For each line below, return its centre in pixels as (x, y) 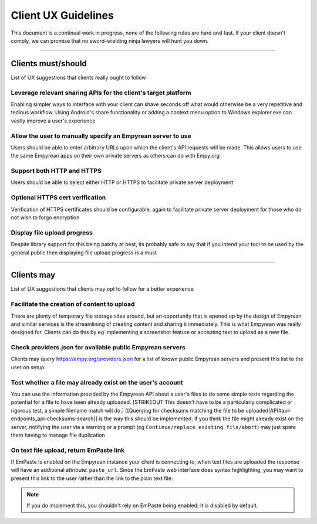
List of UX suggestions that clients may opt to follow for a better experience (102, 289)
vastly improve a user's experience (53, 121)
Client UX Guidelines (63, 15)
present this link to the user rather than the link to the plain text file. (92, 478)
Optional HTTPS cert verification (58, 198)
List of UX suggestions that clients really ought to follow (78, 77)
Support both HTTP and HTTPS (56, 171)
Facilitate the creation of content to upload (73, 304)
